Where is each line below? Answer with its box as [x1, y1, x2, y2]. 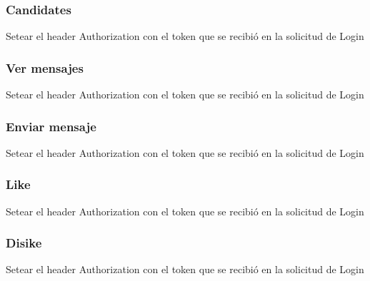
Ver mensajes [6, 58, 84, 76]
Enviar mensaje [6, 117, 96, 135]
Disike [6, 234, 42, 252]
